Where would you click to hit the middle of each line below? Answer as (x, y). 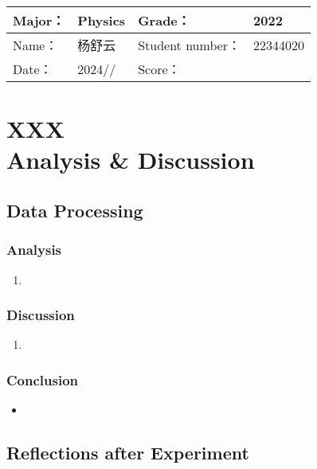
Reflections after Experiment (128, 453)
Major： (39, 20)
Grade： (164, 20)
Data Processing (75, 210)
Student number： (190, 45)
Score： (159, 69)
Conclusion (42, 379)
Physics (102, 20)
